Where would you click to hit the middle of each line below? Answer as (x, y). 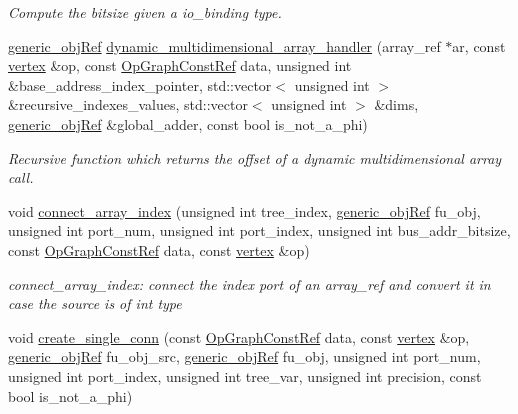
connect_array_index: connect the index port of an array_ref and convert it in (249, 283)
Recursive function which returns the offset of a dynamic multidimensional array (255, 157)
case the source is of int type (95, 303)
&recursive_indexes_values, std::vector (128, 104)
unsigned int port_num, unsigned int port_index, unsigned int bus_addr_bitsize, (259, 230)
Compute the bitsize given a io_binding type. (145, 12)
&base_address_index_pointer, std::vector (140, 84)
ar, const (479, 45)
